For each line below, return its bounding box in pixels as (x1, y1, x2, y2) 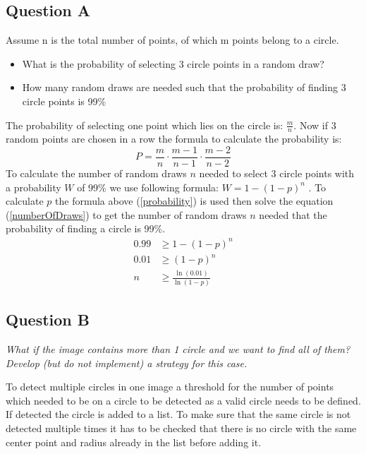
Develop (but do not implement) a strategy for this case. (6, 355, 248, 370)
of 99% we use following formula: (77, 179, 219, 194)
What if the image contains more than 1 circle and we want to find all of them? (6, 341, 350, 356)
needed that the (259, 207, 327, 222)
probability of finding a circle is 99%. (6, 221, 166, 236)
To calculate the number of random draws (6, 166, 187, 181)
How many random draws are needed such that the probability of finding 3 (22, 80, 346, 95)
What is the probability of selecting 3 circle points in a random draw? (22, 56, 324, 71)
